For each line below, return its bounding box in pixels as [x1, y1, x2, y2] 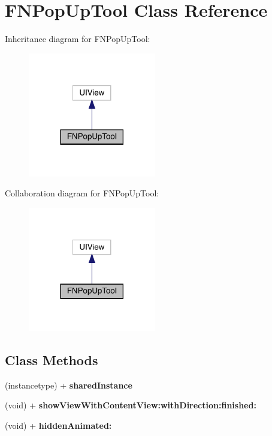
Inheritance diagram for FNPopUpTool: [5, 32, 150, 45]
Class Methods [5, 350, 98, 369]
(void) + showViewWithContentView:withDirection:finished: [5, 399, 256, 411]
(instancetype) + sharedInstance [5, 378, 132, 391]
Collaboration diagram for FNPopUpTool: [5, 187, 159, 199]
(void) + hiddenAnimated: [5, 419, 112, 431]
